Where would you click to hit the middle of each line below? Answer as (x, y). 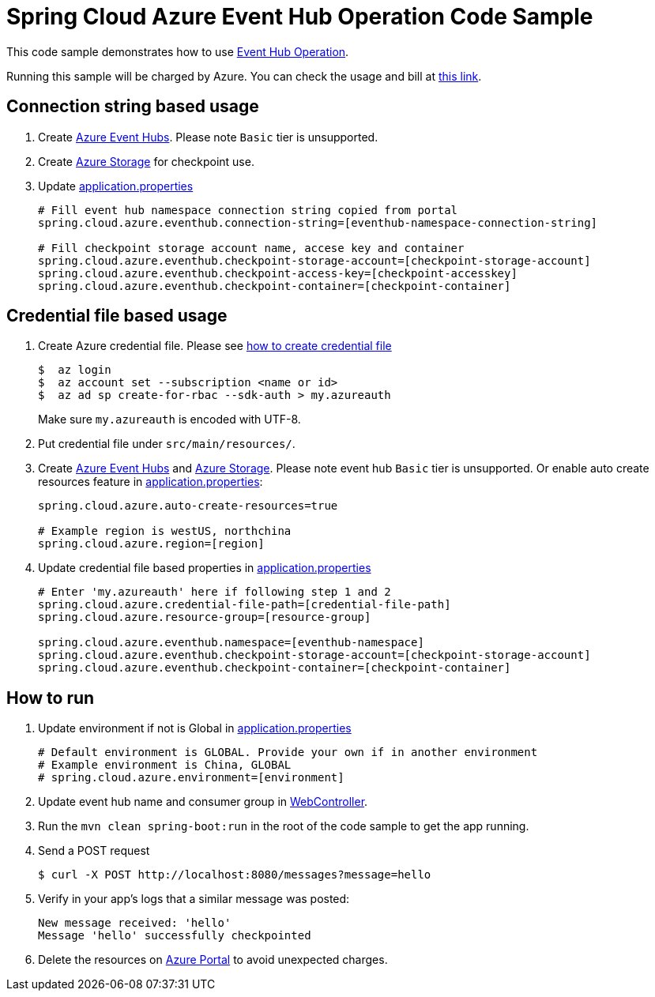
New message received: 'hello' (135, 923)
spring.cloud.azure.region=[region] (151, 544)
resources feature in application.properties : (151, 482)
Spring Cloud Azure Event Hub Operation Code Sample (300, 17)
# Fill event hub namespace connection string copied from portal (248, 210)
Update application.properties (116, 186)
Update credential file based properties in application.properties (205, 568)
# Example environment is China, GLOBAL (165, 765)
